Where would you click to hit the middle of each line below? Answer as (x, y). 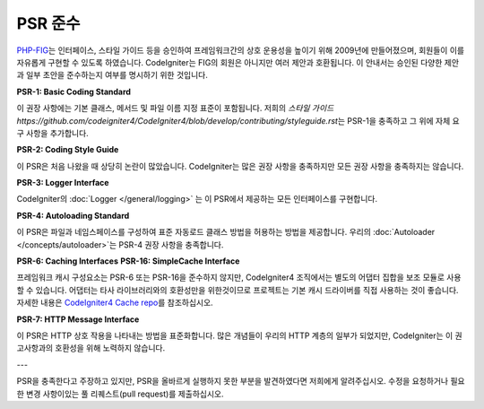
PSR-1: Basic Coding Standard (74, 91)
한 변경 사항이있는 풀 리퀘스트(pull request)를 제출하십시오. (120, 394)
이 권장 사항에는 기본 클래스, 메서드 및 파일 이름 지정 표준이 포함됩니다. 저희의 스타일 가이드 (175, 109)
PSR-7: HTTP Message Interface (78, 319)
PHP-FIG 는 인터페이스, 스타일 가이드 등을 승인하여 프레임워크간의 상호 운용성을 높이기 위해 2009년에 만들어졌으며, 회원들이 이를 (241, 50)
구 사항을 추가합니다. (52, 133)
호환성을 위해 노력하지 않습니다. (110, 348)
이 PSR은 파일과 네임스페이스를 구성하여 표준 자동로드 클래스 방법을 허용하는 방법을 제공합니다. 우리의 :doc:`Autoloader (226, 232)
